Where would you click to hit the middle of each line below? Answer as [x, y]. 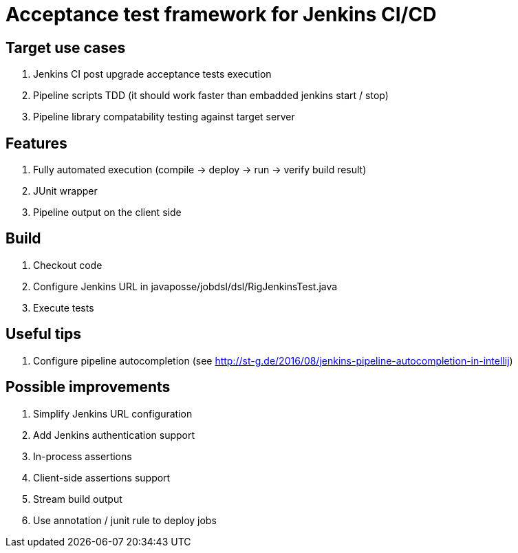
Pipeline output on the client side [107, 213]
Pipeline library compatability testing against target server [164, 117]
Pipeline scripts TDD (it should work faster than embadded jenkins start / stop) [211, 96]
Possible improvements [88, 387]
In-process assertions [83, 456]
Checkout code [68, 265]
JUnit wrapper [65, 191]
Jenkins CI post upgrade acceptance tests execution [152, 74]
